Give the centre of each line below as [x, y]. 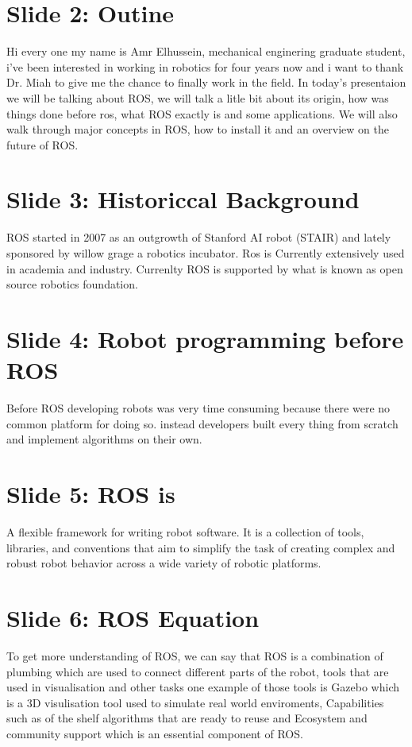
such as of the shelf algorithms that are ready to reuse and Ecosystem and [187, 718]
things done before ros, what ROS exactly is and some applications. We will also [202, 113]
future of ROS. [42, 144]
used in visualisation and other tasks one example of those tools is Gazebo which [203, 687]
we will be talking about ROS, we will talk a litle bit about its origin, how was [198, 97]
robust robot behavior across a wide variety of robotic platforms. [164, 563]
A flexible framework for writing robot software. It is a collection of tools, [185, 532]
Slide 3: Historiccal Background [183, 199]
